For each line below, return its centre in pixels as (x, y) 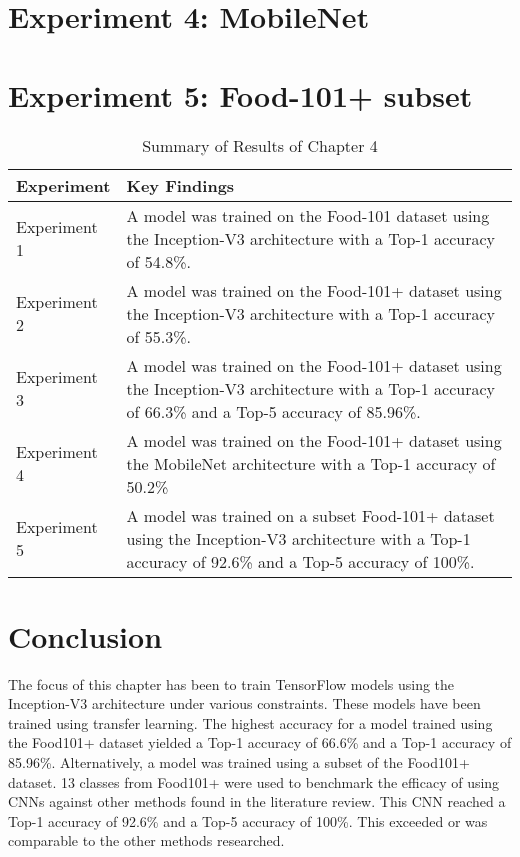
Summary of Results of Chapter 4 (260, 145)
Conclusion (85, 635)
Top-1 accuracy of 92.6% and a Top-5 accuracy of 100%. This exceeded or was (248, 820)
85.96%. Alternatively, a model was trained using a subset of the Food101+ (239, 762)
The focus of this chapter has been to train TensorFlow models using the (231, 683)
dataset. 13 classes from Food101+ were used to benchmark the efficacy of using (254, 781)
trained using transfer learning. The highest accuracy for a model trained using (250, 722)
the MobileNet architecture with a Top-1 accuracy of (311, 463)
